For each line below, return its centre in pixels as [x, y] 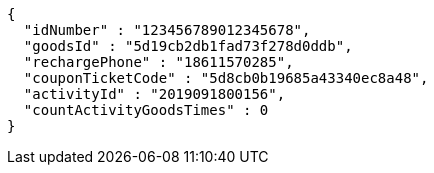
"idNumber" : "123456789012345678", [167, 30]
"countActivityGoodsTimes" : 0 [146, 110]
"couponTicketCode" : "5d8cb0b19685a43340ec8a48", [226, 78]
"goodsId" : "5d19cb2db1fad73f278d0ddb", [188, 46]
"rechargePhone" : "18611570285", [158, 62]
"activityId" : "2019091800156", [154, 94]
